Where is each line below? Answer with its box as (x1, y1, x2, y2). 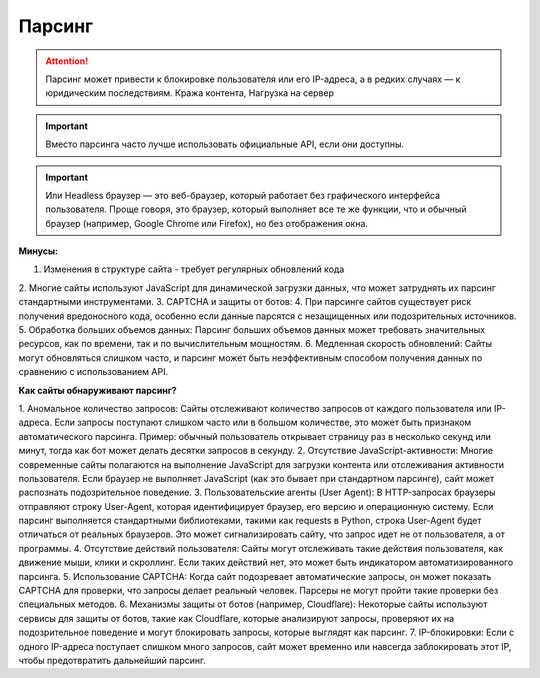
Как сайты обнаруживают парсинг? (18, 384, 177, 396)
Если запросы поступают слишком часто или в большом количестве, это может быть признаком (54, 416, 472, 429)
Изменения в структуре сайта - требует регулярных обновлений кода (43, 263, 345, 275)
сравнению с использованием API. (18, 366, 169, 378)
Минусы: (18, 245, 59, 257)
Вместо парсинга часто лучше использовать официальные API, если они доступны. (45, 138, 405, 150)
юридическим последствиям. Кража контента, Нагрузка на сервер (45, 87, 335, 99)
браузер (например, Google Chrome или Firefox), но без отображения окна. (45, 217, 369, 229)
